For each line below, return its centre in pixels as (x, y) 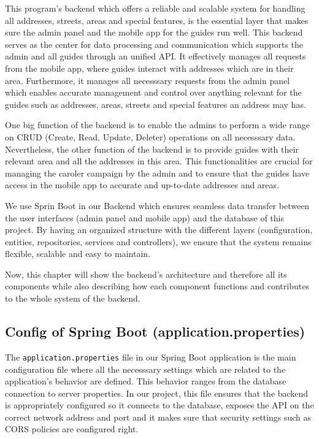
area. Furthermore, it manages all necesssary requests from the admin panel (148, 80)
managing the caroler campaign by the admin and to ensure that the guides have (157, 173)
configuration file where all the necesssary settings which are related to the (145, 369)
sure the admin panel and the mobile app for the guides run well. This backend (154, 32)
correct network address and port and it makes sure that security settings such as (158, 417)
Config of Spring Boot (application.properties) (155, 331)
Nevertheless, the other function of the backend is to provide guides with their (152, 149)
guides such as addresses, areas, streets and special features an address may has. (156, 104)
